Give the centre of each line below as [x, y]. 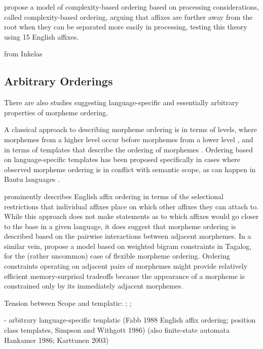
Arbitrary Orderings [59, 81]
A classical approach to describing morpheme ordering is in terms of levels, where [130, 129]
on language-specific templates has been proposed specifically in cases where [122, 159]
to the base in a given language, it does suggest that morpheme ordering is [120, 226]
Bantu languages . [32, 179]
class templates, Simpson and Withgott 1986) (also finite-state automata [117, 330]
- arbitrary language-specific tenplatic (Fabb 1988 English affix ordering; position [130, 320]
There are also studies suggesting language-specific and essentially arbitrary [121, 102]
